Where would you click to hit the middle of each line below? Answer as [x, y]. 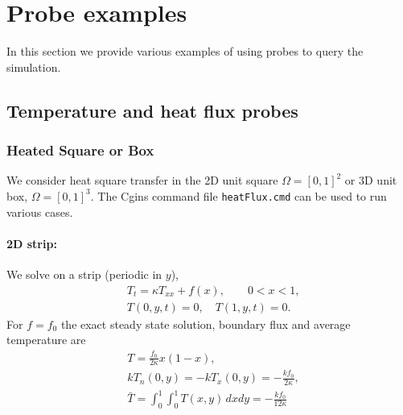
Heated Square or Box [80, 150]
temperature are [46, 340]
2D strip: [32, 243]
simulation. [34, 66]
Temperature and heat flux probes [152, 110]
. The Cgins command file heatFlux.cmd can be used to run [239, 195]
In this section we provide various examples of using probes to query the [185, 51]
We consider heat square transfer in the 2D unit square [142, 180]
